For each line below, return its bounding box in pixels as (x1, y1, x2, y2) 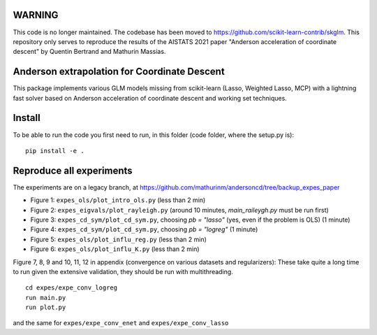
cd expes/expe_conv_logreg (25, 284, 118, 292)
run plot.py (25, 304, 66, 311)
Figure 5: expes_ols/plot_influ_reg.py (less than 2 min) (30, 235, 207, 243)
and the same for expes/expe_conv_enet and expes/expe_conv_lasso (13, 319, 229, 327)
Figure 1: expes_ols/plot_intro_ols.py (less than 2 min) (30, 196, 206, 204)
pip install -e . (25, 147, 84, 155)
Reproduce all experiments (13, 164, 133, 176)
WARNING (13, 9, 59, 21)
